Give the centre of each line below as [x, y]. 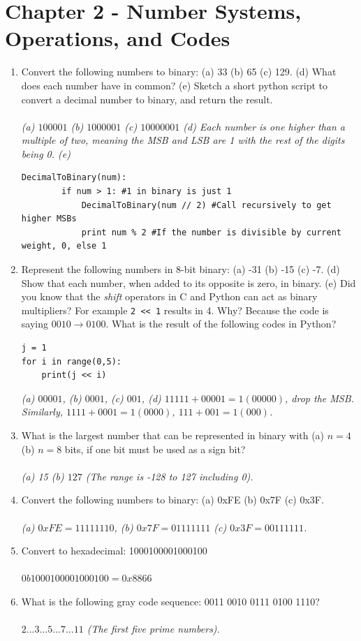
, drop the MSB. [319, 398]
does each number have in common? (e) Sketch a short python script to [174, 85]
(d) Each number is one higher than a [264, 126]
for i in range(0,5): [71, 361]
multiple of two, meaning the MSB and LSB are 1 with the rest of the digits [183, 140]
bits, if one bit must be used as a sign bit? [155, 449]
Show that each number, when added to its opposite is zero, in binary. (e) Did [189, 282]
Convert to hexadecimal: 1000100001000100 [114, 551]
